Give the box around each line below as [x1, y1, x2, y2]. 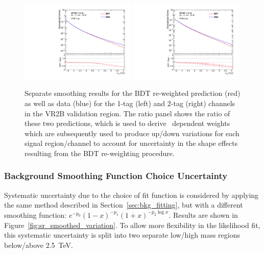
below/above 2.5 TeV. [4, 239, 73, 250]
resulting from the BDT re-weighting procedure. [25, 147, 175, 158]
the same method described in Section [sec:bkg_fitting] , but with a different [4, 199, 243, 210]
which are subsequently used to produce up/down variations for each [25, 128, 239, 138]
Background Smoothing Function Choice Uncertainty [4, 169, 228, 182]
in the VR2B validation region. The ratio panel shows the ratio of [25, 108, 230, 118]
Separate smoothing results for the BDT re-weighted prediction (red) [25, 88, 241, 98]
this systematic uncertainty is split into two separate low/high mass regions [4, 230, 240, 240]
